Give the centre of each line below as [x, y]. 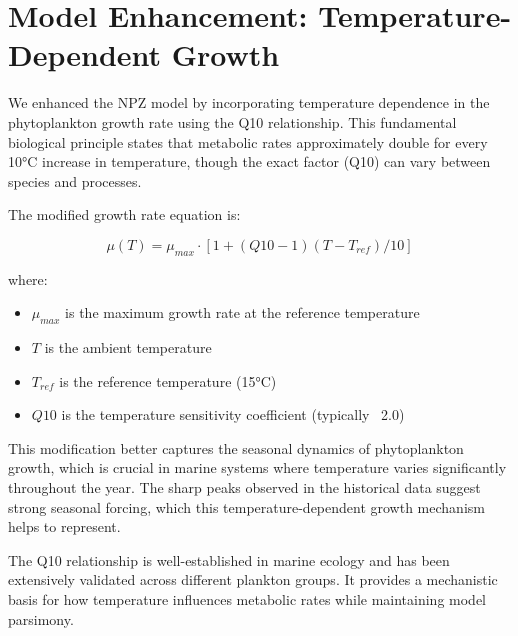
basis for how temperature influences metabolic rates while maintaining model [247, 599]
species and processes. [75, 180]
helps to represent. [64, 526]
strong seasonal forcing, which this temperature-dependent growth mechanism [246, 506]
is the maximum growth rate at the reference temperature [242, 312]
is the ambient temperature [128, 347]
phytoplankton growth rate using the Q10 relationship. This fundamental [232, 121]
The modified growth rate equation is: [124, 214]
